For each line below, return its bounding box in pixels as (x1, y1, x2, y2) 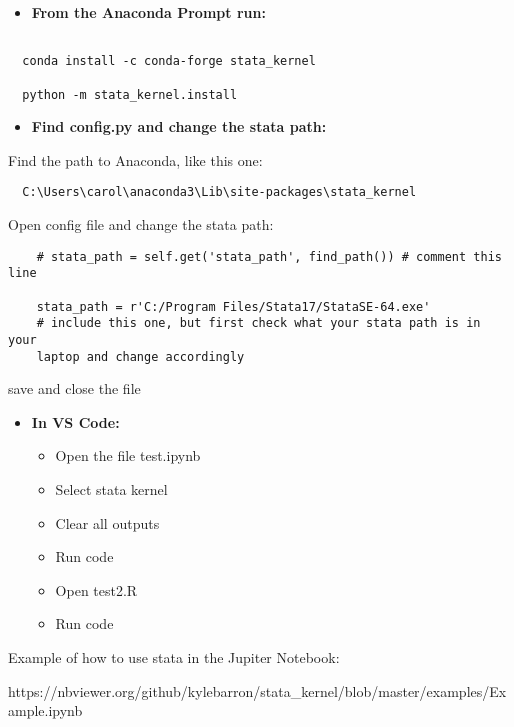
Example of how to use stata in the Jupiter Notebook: (8, 647, 340, 667)
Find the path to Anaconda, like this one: (8, 149, 263, 170)
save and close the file (8, 378, 141, 399)
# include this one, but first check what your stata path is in (36, 316, 481, 331)
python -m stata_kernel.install (22, 87, 238, 102)
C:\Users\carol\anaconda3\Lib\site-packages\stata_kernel (22, 185, 417, 200)
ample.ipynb (8, 700, 83, 721)
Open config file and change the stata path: (8, 214, 274, 235)
